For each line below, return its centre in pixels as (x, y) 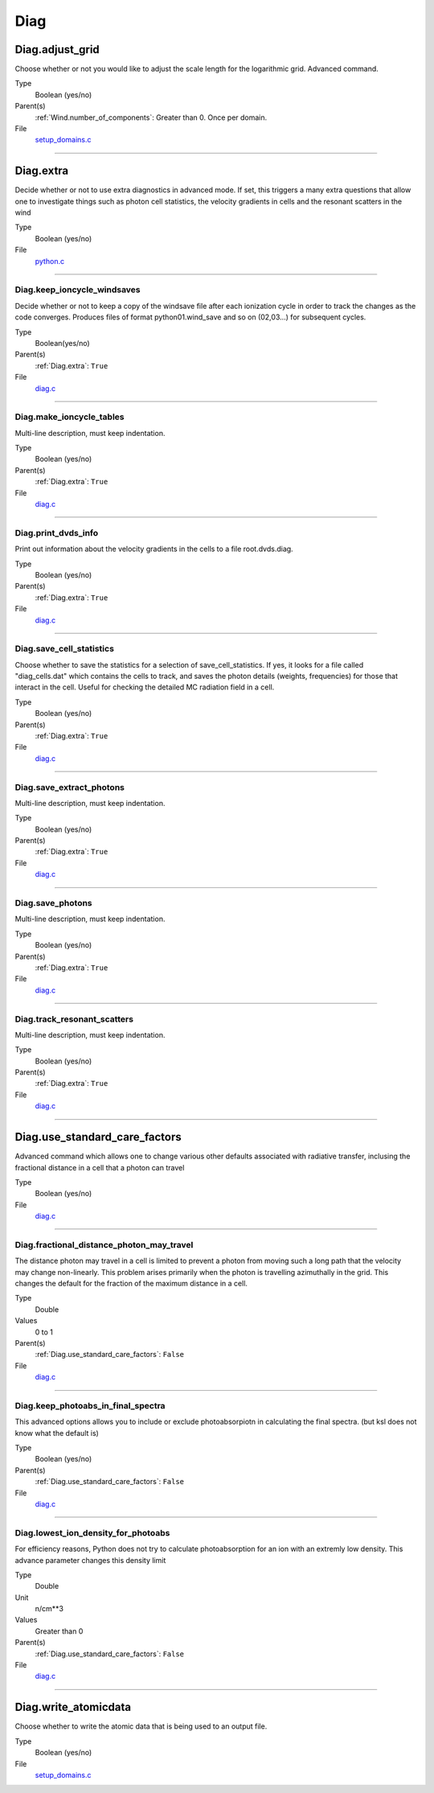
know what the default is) (57, 1433)
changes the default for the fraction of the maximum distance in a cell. (131, 1283)
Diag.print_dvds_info (57, 533)
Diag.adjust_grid (57, 49)
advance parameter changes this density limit (90, 1560)
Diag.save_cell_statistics (64, 649)
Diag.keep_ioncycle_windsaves (78, 290)
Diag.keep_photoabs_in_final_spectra (90, 1405)
